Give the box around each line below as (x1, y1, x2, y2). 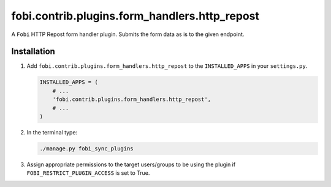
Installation (11, 46, 55, 57)
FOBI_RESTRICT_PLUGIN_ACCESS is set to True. (26, 169, 150, 177)
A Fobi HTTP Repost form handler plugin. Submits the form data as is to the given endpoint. (11, 31, 245, 38)
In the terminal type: (26, 128, 78, 136)
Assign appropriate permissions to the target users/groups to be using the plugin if (26, 161, 236, 168)
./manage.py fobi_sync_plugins (39, 145, 134, 152)
